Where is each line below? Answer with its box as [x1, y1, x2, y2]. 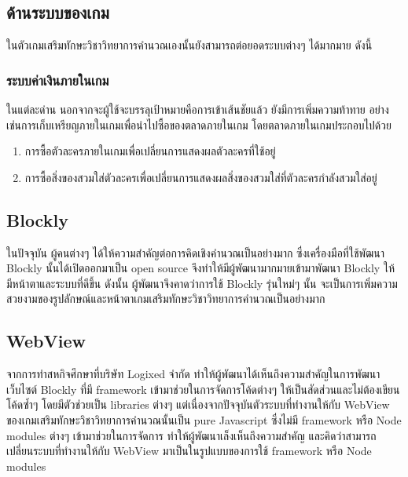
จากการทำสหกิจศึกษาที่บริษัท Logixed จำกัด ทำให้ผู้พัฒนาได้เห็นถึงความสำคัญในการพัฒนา [6, 366, 380, 382]
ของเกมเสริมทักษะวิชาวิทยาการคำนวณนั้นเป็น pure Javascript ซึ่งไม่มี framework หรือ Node [6, 411, 402, 428]
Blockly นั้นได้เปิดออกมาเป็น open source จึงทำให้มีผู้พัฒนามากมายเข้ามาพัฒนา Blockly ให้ [6, 260, 395, 276]
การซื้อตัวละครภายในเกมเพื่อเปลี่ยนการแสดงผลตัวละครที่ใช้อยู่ [24, 143, 276, 159]
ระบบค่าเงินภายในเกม [6, 70, 109, 89]
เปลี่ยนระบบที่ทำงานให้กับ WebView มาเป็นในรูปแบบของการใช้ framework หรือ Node [6, 442, 372, 459]
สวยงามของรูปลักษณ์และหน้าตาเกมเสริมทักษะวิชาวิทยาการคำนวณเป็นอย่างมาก [6, 290, 325, 307]
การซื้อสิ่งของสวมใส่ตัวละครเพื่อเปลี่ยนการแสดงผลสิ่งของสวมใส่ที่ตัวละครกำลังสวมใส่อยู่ [24, 169, 377, 185]
